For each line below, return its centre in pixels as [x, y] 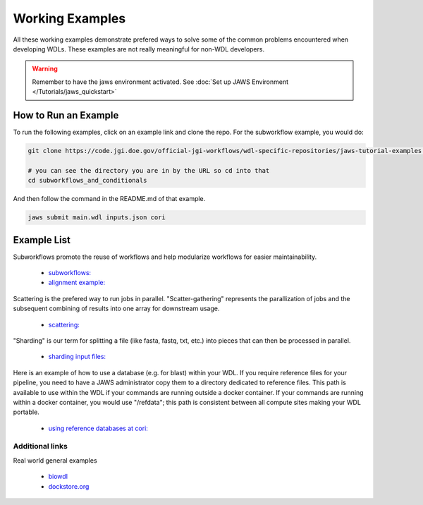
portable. [26, 412]
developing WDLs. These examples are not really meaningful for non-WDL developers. [139, 49]
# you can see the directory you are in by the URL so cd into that [149, 170]
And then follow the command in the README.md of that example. [109, 199]
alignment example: [77, 283]
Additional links [41, 446]
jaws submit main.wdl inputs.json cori [97, 218]
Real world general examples [55, 460]
